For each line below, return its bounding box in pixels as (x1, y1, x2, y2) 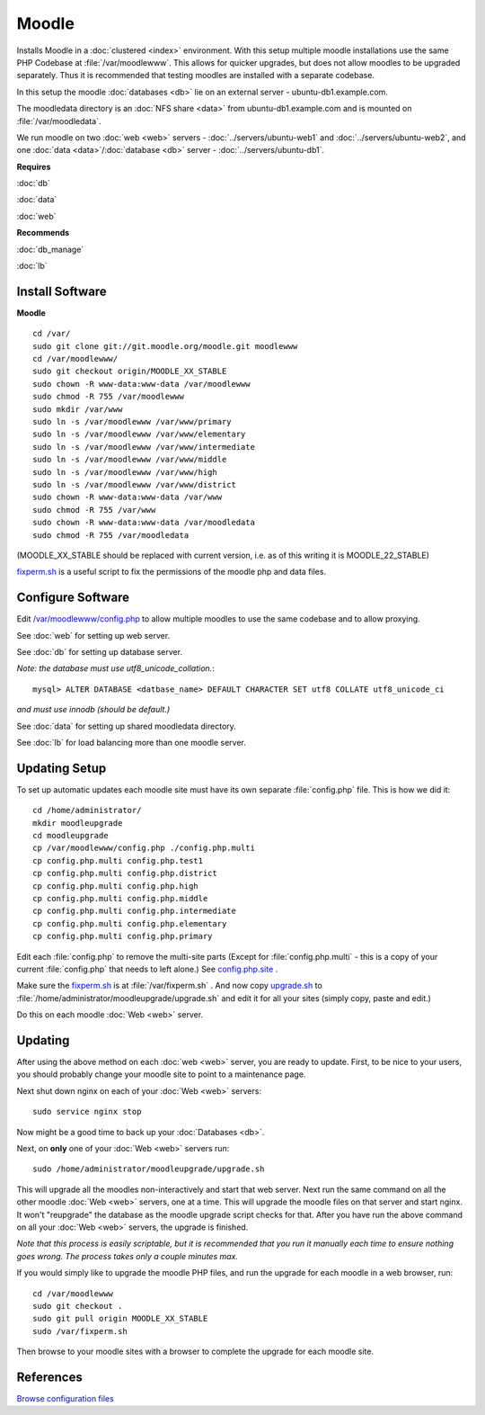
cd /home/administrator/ (32, 805, 142, 816)
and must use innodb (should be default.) (16, 704, 171, 715)
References (16, 1369, 83, 1384)
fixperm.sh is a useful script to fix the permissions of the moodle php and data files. (16, 567, 327, 578)
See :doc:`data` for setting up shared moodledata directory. (16, 721, 237, 731)
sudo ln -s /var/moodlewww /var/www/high (32, 467, 217, 477)
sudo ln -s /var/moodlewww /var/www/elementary (32, 429, 246, 440)
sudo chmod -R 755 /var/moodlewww (32, 391, 184, 402)
